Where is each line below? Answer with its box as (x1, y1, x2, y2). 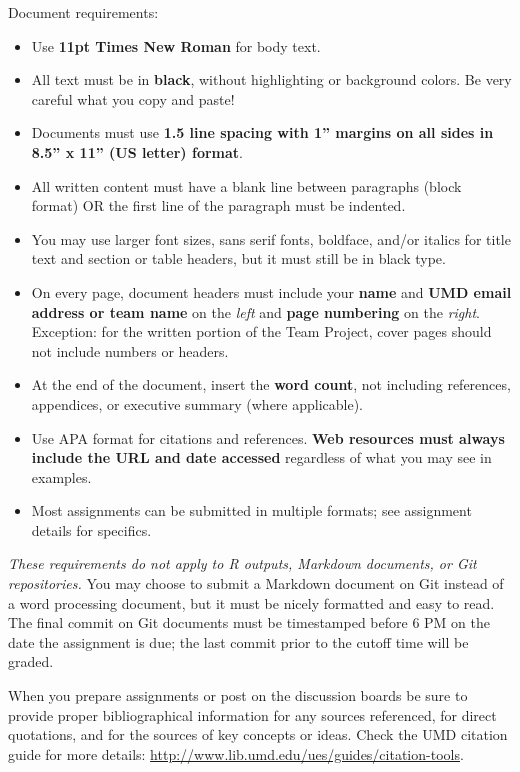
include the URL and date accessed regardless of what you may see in (31, 447, 492, 468)
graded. (8, 651, 54, 672)
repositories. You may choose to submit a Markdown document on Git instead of (8, 573, 504, 594)
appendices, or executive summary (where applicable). (31, 393, 364, 414)
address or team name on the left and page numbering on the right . (31, 301, 480, 322)
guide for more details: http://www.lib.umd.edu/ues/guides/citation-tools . (8, 743, 464, 764)
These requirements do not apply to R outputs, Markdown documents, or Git (8, 553, 477, 574)
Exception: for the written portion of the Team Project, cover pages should (31, 321, 492, 342)
